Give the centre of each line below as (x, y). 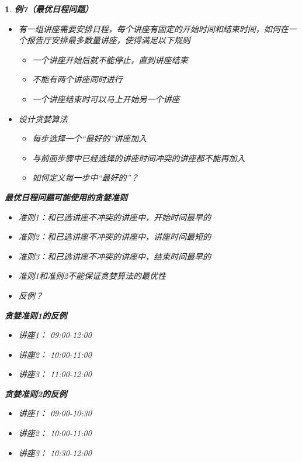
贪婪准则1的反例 (36, 315)
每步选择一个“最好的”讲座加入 (90, 138)
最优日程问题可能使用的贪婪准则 (66, 197)
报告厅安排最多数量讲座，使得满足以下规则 (108, 40)
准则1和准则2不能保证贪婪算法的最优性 (92, 276)
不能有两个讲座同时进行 (77, 79)
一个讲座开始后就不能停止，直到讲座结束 (110, 59)
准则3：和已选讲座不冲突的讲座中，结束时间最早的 (114, 256)
